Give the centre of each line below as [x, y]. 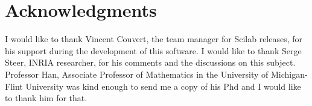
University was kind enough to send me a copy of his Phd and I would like [163, 86]
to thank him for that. [46, 98]
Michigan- [289, 74]
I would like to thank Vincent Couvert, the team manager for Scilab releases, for [154, 39]
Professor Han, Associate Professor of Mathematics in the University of [137, 74]
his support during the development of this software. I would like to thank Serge [153, 50]
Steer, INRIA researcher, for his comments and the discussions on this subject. [150, 62]
